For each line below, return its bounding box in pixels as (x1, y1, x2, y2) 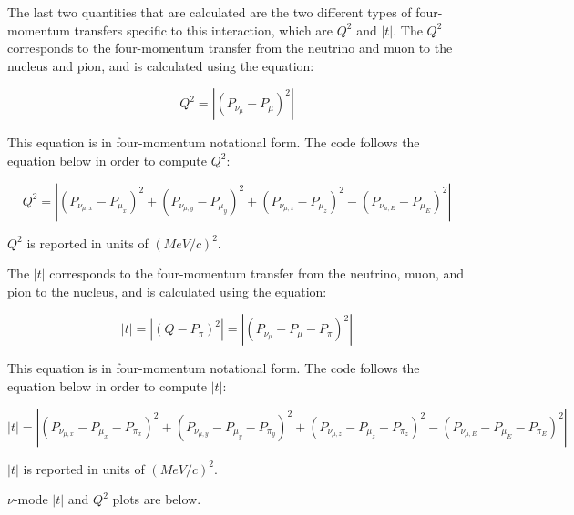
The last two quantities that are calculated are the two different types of (7, 3, 412, 21)
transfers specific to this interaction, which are (74, 20, 333, 39)
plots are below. (112, 490, 201, 509)
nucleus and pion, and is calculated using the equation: (7, 56, 314, 75)
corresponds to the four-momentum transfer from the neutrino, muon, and (49, 264, 465, 283)
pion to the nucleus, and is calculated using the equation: (7, 281, 327, 300)
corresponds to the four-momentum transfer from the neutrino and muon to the (7, 38, 453, 57)
